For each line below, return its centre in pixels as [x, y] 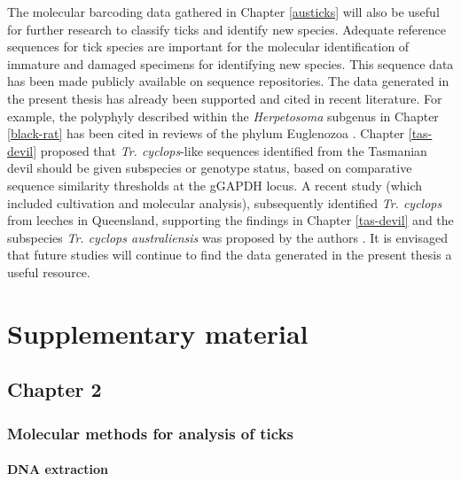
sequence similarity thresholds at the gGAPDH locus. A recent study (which [215, 185]
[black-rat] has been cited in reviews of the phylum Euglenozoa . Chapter [206, 133]
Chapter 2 [55, 389]
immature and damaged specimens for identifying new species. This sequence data [230, 63]
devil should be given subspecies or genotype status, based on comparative [210, 168]
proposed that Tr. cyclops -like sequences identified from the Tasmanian [234, 150]
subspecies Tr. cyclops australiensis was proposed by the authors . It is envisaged [227, 237]
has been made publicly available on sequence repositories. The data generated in [228, 81]
